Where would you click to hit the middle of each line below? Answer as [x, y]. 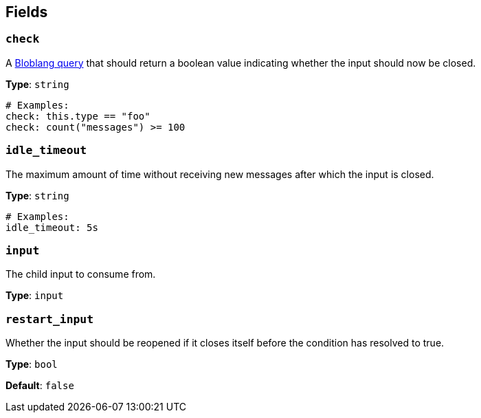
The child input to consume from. [81, 274]
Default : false [40, 386]
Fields [27, 12]
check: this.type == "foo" [78, 116]
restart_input [50, 319]
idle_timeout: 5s [52, 227]
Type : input [35, 296]
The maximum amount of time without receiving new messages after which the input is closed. [220, 174]
